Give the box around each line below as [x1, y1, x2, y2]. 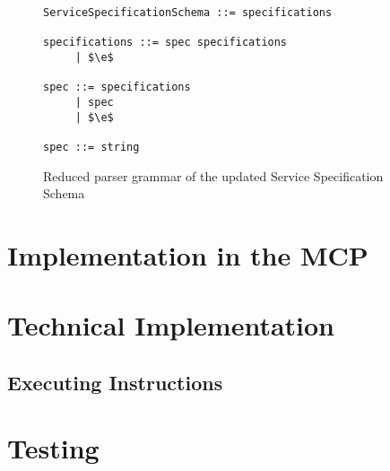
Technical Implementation [7, 307, 335, 344]
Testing [7, 430, 100, 467]
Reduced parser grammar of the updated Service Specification [43, 166, 384, 185]
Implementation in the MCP [7, 236, 368, 273]
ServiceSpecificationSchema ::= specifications [43, 6, 333, 19]
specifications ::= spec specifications [43, 36, 288, 49]
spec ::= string [43, 140, 140, 153]
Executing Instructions [7, 368, 223, 396]
